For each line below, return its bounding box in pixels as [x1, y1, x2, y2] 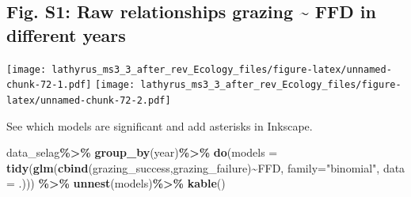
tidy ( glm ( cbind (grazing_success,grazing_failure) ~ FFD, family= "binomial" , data [6, 159, 405, 176]
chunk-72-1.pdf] [6, 79, 92, 91]
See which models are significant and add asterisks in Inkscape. [6, 117, 313, 134]
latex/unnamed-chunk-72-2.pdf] [6, 94, 171, 106]
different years [6, 22, 126, 47]
